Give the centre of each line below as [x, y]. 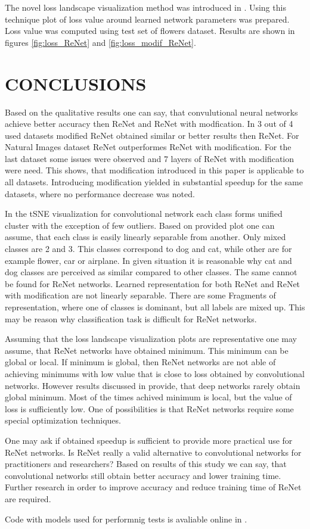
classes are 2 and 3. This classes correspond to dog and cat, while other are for [148, 249]
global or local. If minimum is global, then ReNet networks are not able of [140, 362]
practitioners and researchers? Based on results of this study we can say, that [146, 464]
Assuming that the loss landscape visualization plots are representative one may [151, 339]
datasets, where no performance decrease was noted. [100, 193]
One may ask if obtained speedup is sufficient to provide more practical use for [149, 440]
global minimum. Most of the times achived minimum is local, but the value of [148, 397]
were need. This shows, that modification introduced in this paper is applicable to [154, 170]
